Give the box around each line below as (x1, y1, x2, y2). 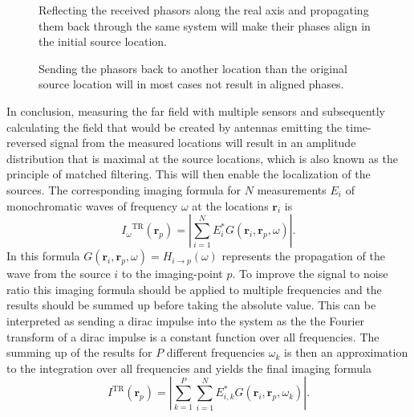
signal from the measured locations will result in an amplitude (50, 134, 356, 151)
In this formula (6, 247, 80, 264)
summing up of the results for (6, 344, 152, 361)
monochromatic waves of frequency (6, 197, 178, 214)
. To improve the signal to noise (232, 265, 388, 282)
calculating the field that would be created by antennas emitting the (6, 118, 343, 135)
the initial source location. (39, 33, 167, 50)
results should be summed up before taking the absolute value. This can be (6, 296, 376, 313)
